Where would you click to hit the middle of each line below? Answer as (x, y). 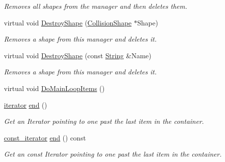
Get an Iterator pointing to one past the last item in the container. (104, 121)
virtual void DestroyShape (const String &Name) (78, 55)
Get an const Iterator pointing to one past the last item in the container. (113, 154)
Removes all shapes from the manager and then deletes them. (96, 6)
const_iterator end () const (45, 137)
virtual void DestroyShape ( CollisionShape (68, 22)
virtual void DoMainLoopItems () (54, 88)
